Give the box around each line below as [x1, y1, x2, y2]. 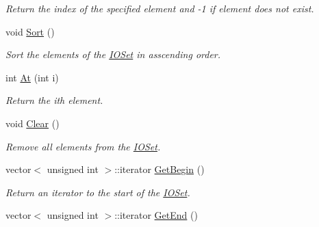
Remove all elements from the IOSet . [5, 139, 161, 153]
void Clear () [5, 116, 60, 130]
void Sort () [5, 24, 55, 38]
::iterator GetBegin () [114, 162, 205, 176]
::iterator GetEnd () [114, 208, 198, 222]
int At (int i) [5, 70, 59, 84]
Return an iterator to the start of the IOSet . [5, 185, 190, 199]
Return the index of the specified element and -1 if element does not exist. [5, 1, 314, 15]
